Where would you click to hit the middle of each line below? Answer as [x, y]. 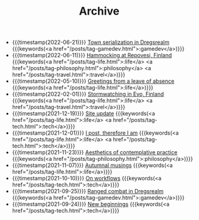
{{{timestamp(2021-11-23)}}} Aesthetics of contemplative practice [95, 152]
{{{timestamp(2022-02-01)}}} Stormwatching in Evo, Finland [88, 94]
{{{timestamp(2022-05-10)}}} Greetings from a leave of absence [93, 81]
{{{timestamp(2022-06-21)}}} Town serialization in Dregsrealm [91, 42]
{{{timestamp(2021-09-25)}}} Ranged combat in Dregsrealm [88, 191]
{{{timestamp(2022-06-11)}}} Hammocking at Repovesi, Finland [92, 55]
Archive [99, 11]
